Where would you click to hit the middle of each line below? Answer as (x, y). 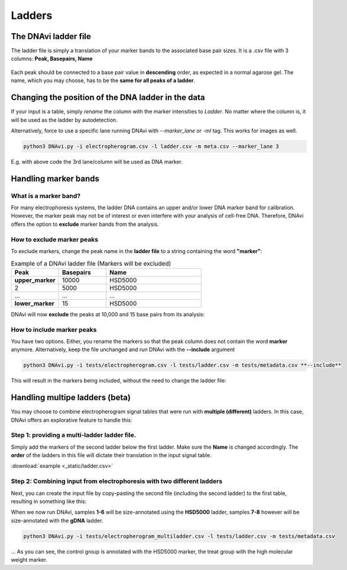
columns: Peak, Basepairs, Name (52, 59)
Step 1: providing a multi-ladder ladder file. (74, 435)
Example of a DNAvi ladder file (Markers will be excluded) (91, 263)
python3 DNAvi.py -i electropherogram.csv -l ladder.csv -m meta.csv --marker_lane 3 (151, 146)
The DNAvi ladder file (51, 36)
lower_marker (34, 303)
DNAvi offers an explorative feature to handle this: (72, 420)
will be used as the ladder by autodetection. (64, 120)
